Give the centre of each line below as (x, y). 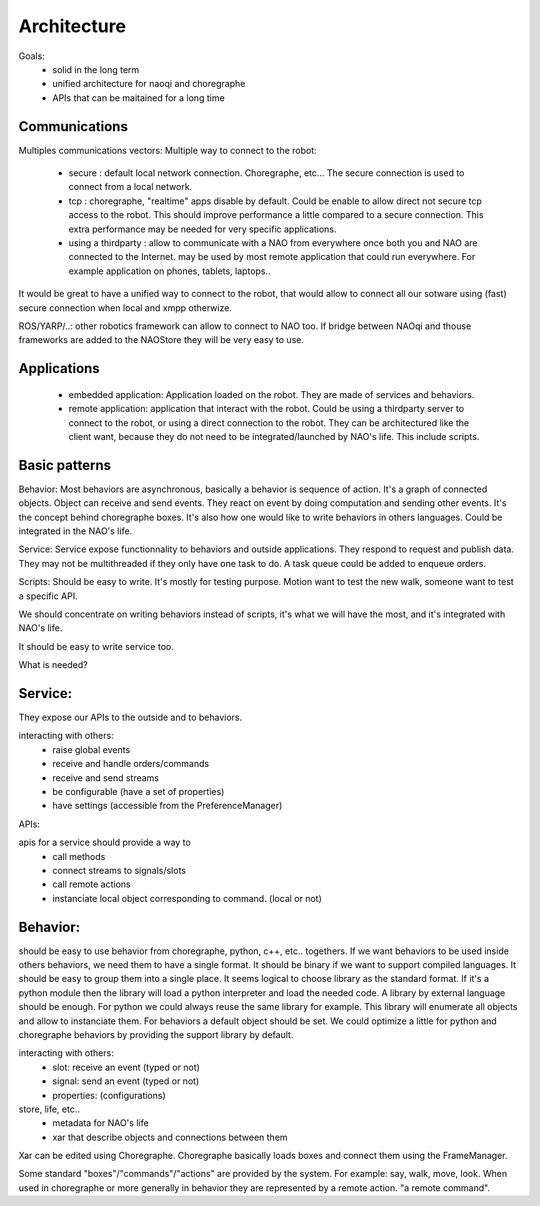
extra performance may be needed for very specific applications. (202, 229)
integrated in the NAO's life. (75, 531)
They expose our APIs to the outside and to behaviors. (130, 717)
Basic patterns (65, 465)
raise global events (91, 749)
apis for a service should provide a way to (105, 842)
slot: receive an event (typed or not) (126, 1067)
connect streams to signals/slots (119, 870)
